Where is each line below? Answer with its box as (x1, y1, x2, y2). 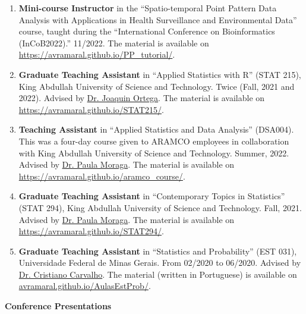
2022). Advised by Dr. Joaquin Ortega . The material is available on (18, 92, 265, 104)
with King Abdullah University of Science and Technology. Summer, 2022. (18, 146, 289, 159)
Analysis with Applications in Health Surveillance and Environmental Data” (18, 13, 297, 26)
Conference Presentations (5, 300, 112, 312)
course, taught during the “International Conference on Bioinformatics (18, 25, 275, 37)
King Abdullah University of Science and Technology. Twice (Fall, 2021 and (18, 80, 295, 92)
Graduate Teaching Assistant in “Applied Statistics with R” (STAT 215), (18, 68, 301, 80)
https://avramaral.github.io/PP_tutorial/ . (18, 48, 175, 61)
